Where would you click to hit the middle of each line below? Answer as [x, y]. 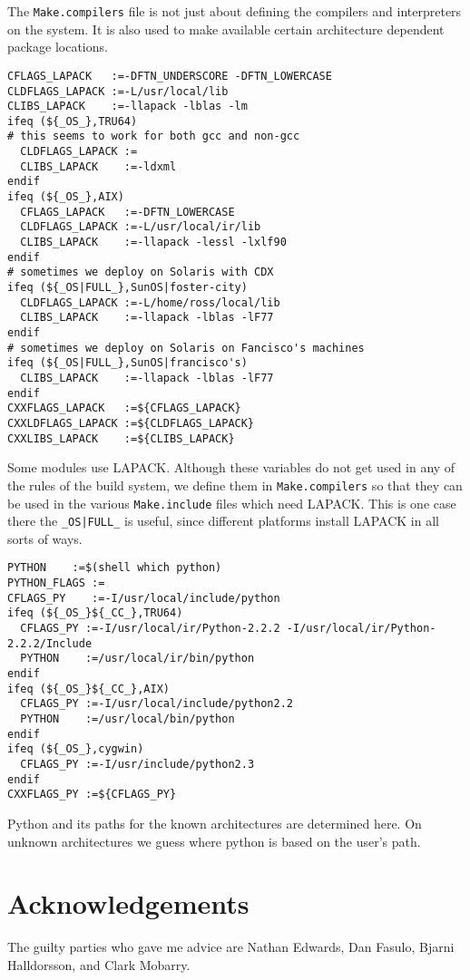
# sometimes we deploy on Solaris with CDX [141, 272]
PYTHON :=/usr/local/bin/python [127, 718]
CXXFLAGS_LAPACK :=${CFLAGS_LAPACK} [124, 408]
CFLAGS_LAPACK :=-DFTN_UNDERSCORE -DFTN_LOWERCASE [170, 76]
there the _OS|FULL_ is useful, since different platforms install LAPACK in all [223, 521]
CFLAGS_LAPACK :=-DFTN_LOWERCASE [127, 212]
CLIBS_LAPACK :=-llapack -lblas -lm [127, 107]
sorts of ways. [45, 538]
